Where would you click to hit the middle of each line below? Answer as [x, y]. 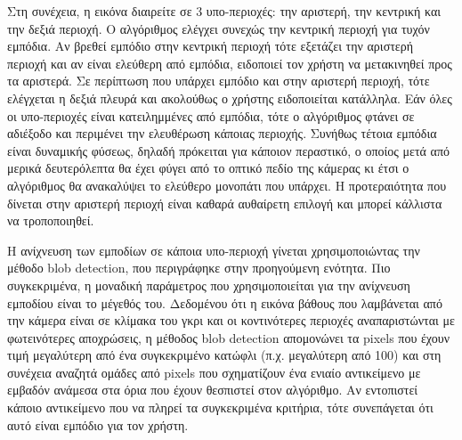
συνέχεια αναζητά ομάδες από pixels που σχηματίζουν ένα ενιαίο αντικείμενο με [214, 372]
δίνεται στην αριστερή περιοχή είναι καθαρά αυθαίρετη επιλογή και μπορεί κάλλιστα [225, 203]
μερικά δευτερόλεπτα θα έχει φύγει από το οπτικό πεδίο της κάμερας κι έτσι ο [208, 168]
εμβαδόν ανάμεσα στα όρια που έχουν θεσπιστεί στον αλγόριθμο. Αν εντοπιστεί [213, 390]
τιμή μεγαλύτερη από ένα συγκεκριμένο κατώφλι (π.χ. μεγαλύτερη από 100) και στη [224, 355]
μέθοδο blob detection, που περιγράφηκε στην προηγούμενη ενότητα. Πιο [199, 268]
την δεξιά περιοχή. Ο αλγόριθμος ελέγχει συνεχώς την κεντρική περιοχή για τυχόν [219, 28]
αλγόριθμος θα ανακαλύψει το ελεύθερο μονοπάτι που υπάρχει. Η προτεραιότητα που [227, 185]
